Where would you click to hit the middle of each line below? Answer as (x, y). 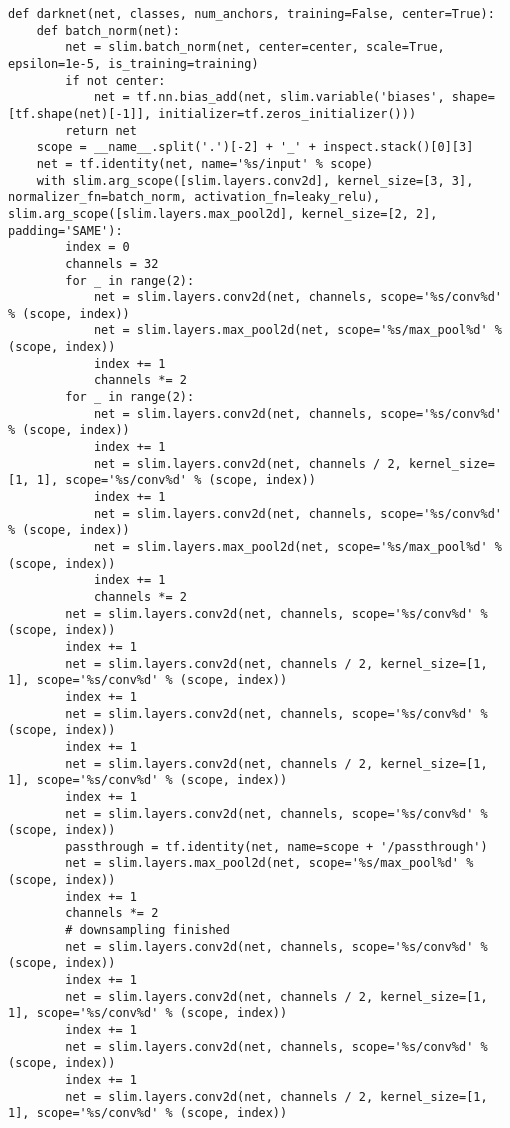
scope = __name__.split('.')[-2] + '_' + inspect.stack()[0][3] (255, 147)
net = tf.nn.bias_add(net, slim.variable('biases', (269, 97)
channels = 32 (112, 263)
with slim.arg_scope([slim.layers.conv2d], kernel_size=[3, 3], (255, 180)
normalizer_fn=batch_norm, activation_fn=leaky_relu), (194, 197)
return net (101, 130)
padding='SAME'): (65, 230)
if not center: (115, 80)
